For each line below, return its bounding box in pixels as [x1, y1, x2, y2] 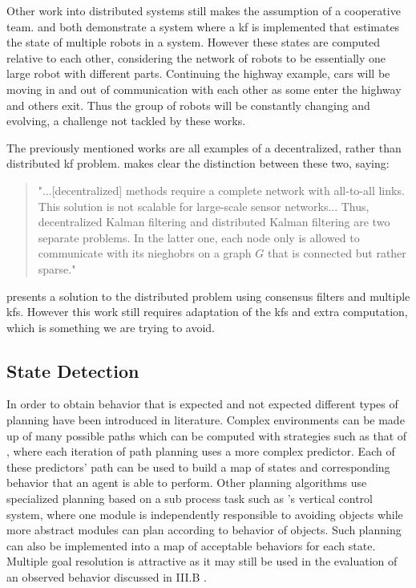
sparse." [38, 260, 76, 277]
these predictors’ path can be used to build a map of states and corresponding [6, 458, 390, 475]
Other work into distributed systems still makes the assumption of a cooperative [6, 2, 401, 18]
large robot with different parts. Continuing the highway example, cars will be [6, 65, 390, 82]
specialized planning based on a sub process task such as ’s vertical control [6, 490, 373, 507]
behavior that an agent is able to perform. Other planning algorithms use [6, 474, 367, 491]
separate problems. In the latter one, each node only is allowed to [38, 229, 360, 245]
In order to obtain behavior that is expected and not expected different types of [6, 395, 398, 412]
